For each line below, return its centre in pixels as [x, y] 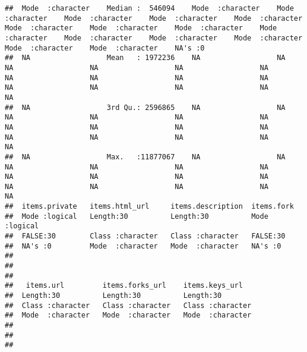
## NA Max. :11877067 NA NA [145, 157]
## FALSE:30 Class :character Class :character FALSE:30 [145, 236]
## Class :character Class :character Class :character [128, 305]
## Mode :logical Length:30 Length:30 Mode [137, 216]
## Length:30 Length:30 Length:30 [113, 296]
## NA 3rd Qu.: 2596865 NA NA [145, 107]
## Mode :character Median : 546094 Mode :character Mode [149, 8]
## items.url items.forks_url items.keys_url [124, 286]
